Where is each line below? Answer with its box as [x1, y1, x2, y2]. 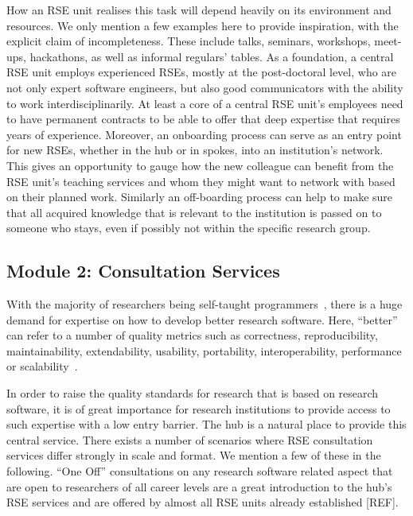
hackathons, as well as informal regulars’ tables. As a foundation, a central [29, 48, 394, 64]
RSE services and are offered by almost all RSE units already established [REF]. [6, 494, 399, 510]
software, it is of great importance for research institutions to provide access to [6, 400, 391, 417]
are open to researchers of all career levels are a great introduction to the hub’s [6, 478, 392, 495]
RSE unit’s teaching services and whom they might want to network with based [6, 173, 395, 189]
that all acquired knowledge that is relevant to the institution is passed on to [6, 204, 382, 220]
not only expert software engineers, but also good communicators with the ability [6, 79, 403, 95]
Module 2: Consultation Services [6, 258, 280, 283]
